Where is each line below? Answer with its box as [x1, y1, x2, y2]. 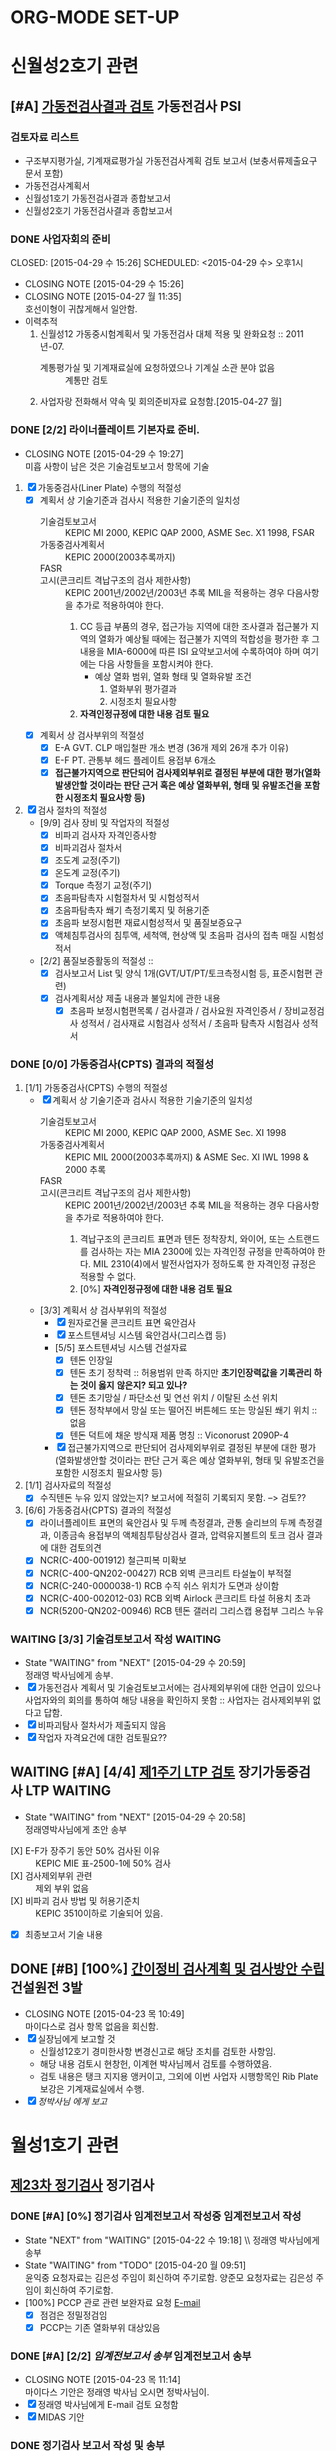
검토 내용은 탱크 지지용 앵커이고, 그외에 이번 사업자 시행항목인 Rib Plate [39, 2070, 319, 2082]
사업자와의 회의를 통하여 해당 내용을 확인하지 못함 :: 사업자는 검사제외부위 [24, 1694, 311, 1706]
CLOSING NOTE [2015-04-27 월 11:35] [24, 291, 182, 303]
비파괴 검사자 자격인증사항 [54, 829, 157, 841]
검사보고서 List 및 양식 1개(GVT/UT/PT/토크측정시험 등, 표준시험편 [54, 967, 313, 979]
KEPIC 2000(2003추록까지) [64, 551, 176, 563]
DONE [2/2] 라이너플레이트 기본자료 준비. [10, 423, 200, 437]
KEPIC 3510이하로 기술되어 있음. [35, 1907, 163, 1919]
